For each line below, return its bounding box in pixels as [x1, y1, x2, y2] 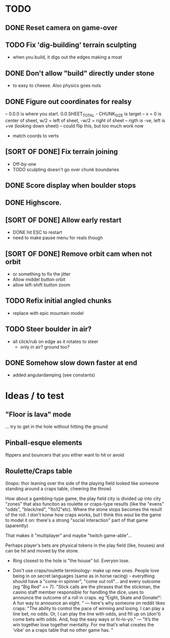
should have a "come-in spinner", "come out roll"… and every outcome [12, 578, 161, 584]
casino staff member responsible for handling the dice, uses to [12, 589, 144, 595]
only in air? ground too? [20, 343, 70, 350]
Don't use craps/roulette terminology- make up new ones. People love [12, 568, 159, 574]
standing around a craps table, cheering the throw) [5, 486, 112, 492]
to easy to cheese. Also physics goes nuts [12, 83, 101, 89]
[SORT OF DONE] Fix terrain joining [5, 147, 118, 156]
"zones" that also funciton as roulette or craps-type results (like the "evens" [5, 501, 164, 507]
